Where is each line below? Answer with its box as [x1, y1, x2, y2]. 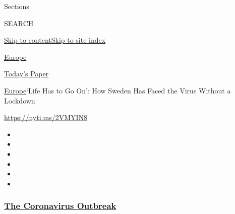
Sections [4, 1, 29, 11]
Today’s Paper [4, 68, 49, 79]
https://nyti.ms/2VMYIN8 [4, 112, 88, 123]
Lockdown [4, 95, 35, 105]
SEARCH [4, 18, 34, 28]
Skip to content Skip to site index [4, 35, 106, 45]
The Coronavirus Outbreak [4, 199, 116, 212]
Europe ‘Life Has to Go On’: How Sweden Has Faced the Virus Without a [4, 85, 231, 95]
